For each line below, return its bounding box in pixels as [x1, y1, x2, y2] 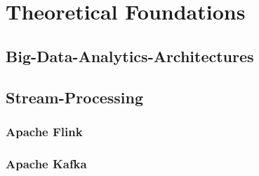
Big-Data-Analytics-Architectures [6, 45, 254, 66]
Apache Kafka [6, 154, 87, 172]
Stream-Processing [6, 86, 143, 108]
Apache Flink [6, 122, 83, 140]
